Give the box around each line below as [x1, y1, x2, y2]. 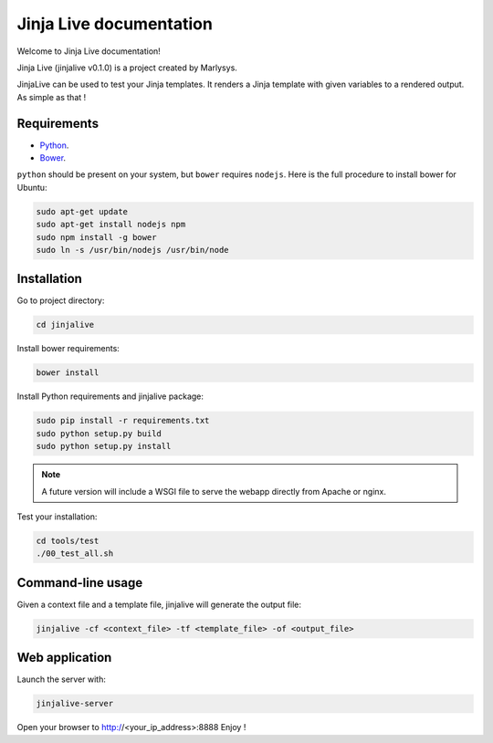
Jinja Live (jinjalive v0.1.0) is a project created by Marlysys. [16, 62, 237, 73]
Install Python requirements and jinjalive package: [16, 391, 205, 402]
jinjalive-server [36, 698, 114, 709]
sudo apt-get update [36, 206, 128, 216]
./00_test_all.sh [36, 549, 114, 559]
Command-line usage [16, 575, 143, 591]
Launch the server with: [16, 674, 107, 685]
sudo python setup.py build [36, 428, 162, 438]
